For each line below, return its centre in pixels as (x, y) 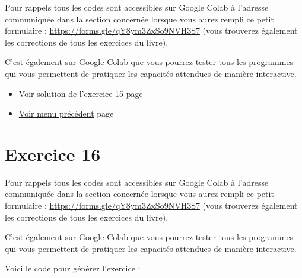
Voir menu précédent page (66, 113)
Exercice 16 (53, 153)
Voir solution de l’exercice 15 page (81, 93)
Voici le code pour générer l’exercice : (73, 268)
